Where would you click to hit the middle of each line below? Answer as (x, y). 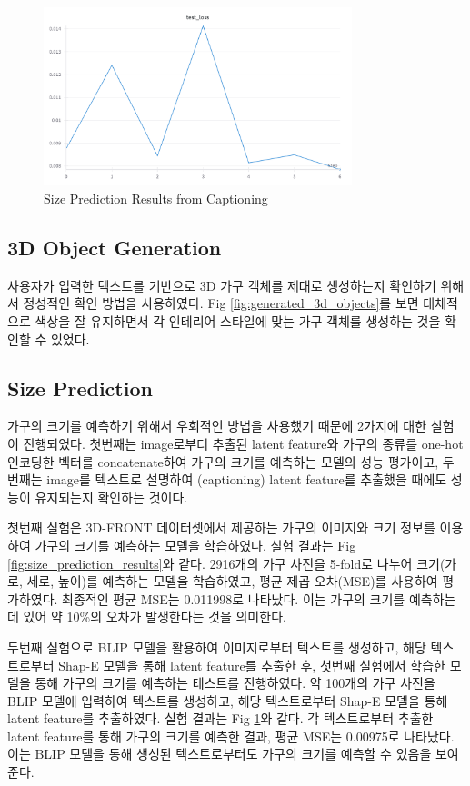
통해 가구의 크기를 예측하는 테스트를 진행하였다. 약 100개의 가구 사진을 (235, 683)
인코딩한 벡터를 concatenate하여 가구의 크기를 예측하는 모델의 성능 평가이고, (223, 461)
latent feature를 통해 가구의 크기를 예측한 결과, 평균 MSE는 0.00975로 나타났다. (231, 736)
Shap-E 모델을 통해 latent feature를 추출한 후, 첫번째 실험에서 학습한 (252, 665)
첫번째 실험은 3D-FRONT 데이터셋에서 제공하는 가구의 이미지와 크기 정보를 (221, 527)
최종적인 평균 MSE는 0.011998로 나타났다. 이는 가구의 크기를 (234, 598)
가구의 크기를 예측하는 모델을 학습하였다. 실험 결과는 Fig (195, 545)
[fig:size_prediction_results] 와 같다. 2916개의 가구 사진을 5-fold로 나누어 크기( (226, 563)
